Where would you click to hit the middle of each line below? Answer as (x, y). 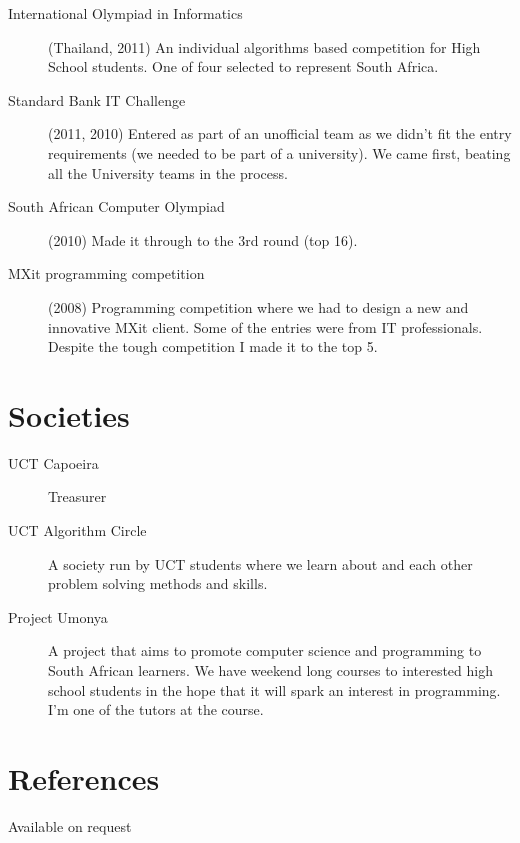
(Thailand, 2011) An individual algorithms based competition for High (264, 46)
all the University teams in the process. (168, 172)
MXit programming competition (106, 273)
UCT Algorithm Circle (77, 530)
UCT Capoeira (53, 462)
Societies (69, 414)
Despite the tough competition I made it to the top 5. (213, 346)
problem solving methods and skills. (158, 583)
